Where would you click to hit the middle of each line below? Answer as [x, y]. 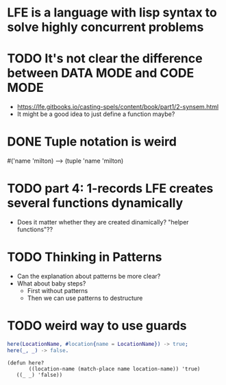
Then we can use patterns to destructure [85, 298]
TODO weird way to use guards [97, 326]
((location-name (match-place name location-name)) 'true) [114, 369]
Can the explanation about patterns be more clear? [89, 276]
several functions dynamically [95, 203]
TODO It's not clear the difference [105, 59]
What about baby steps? [51, 283]
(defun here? [26, 363]
